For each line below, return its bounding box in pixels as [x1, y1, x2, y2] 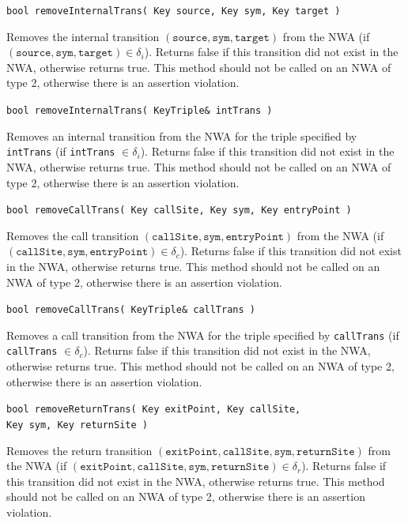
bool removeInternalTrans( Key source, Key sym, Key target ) [6, 6, 341, 17]
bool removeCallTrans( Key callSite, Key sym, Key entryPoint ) [6, 205, 352, 216]
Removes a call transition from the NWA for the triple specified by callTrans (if [6, 326, 399, 343]
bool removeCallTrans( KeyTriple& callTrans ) [6, 304, 255, 316]
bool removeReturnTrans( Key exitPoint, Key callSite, [6, 404, 301, 416]
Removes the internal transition [6, 28, 160, 44]
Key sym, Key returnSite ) [6, 419, 148, 431]
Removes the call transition [6, 227, 139, 243]
